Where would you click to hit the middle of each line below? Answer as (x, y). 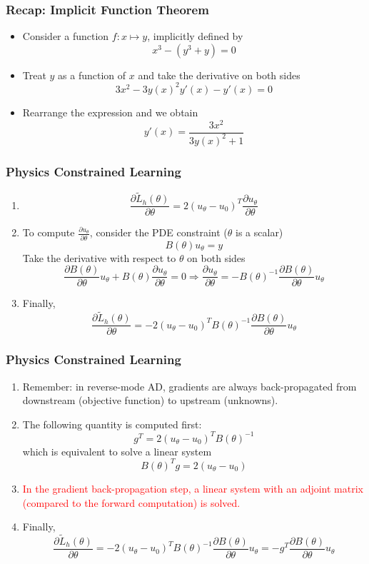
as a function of (92, 75)
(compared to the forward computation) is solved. (131, 502)
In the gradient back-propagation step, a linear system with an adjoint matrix (193, 488)
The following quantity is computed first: (112, 424)
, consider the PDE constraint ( (158, 232)
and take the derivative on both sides (219, 75)
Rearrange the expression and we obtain (110, 112)
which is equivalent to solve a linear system (117, 451)
